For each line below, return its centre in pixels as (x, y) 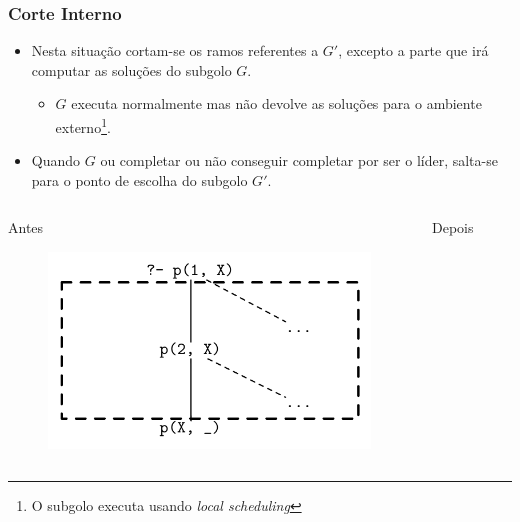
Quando (56, 160)
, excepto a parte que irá (413, 50)
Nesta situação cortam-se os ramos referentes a (175, 50)
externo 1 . (83, 125)
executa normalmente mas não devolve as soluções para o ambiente (276, 103)
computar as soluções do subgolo (131, 69)
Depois (453, 227)
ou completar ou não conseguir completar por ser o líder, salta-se (299, 160)
